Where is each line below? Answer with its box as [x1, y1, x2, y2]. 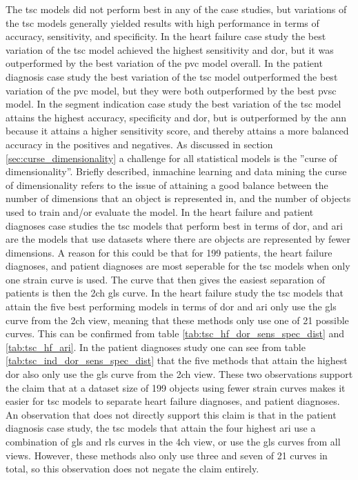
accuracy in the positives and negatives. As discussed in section [6, 137, 273, 151]
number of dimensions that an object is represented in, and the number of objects [6, 191, 351, 206]
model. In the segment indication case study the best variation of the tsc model [6, 97, 341, 111]
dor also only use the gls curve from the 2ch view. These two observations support [6, 367, 353, 381]
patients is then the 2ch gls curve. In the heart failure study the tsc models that [6, 286, 344, 300]
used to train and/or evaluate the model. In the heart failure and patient [6, 204, 314, 219]
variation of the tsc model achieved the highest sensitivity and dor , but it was [6, 42, 334, 57]
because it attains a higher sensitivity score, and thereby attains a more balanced [6, 123, 349, 138]
